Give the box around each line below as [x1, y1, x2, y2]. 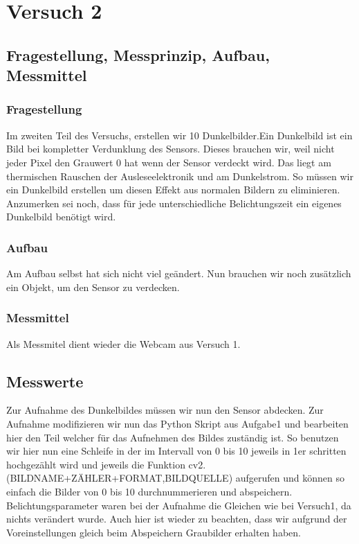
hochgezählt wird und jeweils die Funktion [6, 457, 185, 471]
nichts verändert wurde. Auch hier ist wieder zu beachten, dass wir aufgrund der [6, 511, 347, 526]
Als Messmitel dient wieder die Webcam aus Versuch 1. [6, 336, 241, 351]
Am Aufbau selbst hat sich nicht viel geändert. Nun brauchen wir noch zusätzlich [6, 266, 351, 281]
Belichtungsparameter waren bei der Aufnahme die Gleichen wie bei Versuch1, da [6, 498, 351, 512]
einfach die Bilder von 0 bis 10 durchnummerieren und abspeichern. [6, 484, 293, 498]
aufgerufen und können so [235, 471, 345, 485]
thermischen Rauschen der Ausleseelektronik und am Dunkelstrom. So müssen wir [6, 168, 353, 183]
